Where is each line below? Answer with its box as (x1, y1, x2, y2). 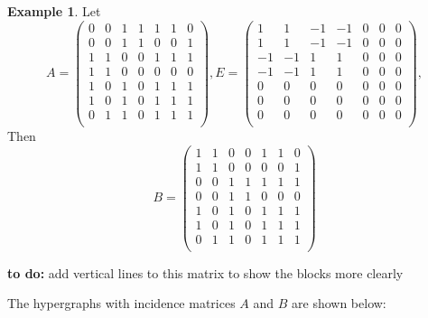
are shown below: (292, 294, 386, 313)
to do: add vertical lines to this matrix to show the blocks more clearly (7, 263, 404, 282)
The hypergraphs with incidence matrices (7, 294, 236, 313)
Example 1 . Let (7, 2, 101, 20)
